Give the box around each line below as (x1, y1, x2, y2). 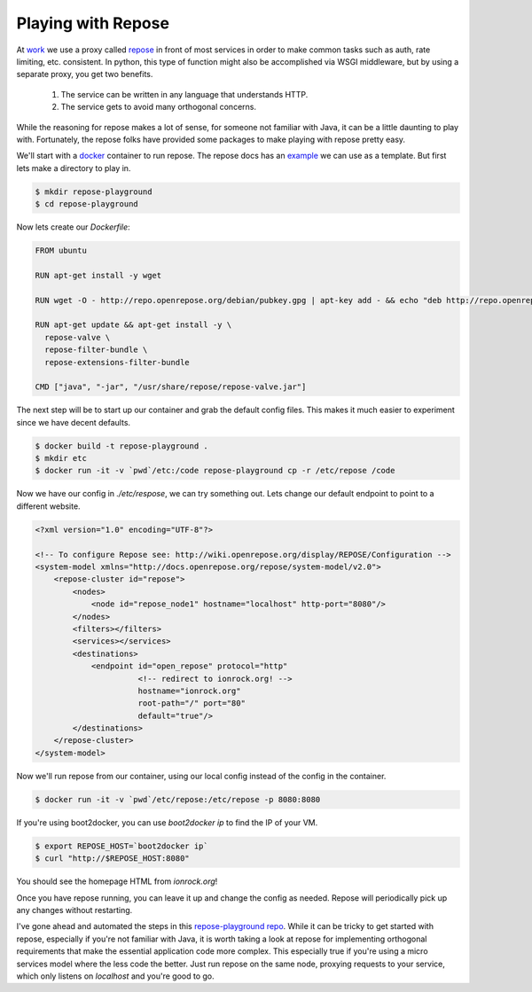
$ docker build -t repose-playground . (35, 441, 208, 451)
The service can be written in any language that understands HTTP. (60, 89, 309, 99)
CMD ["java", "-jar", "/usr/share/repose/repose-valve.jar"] (35, 382, 307, 392)
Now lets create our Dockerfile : (16, 222, 130, 232)
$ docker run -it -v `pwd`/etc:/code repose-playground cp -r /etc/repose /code (35, 465, 395, 476)
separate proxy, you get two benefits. (16, 69, 153, 80)
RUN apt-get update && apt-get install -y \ (35, 320, 232, 330)
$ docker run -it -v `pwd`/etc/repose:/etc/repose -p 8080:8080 (35, 794, 321, 804)
